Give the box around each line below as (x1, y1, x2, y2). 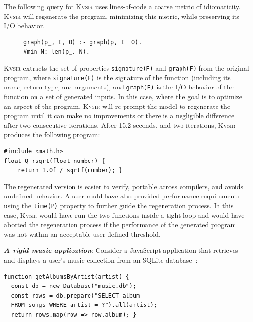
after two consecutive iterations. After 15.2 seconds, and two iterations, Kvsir (4, 120, 235, 130)
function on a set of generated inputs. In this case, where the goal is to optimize (4, 91, 243, 101)
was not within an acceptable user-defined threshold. (4, 229, 161, 239)
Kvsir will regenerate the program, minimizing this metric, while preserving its (4, 11, 239, 21)
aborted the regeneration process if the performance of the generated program (4, 219, 236, 230)
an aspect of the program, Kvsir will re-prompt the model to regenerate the (4, 101, 230, 111)
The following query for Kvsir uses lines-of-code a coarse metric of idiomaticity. (4, 1, 241, 11)
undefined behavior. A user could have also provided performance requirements (4, 191, 239, 201)
